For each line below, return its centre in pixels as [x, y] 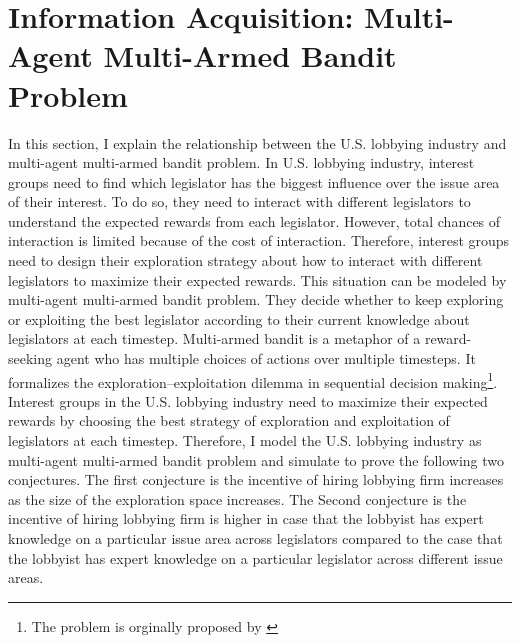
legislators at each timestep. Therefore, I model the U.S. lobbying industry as [245, 440]
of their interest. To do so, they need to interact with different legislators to [239, 201]
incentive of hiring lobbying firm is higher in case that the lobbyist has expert [246, 518]
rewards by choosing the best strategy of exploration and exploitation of [229, 420]
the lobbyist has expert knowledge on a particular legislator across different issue [255, 557]
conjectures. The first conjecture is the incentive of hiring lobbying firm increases [256, 479]
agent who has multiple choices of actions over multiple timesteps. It [266, 358]
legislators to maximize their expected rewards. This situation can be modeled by [257, 279]
